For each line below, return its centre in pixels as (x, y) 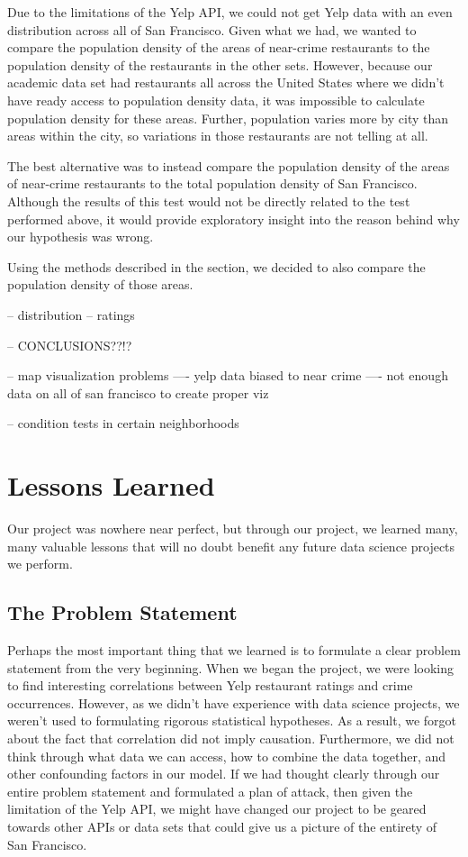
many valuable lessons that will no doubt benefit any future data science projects (231, 546)
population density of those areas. (100, 284)
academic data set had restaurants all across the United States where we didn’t (226, 82)
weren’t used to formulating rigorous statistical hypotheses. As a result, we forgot (232, 720)
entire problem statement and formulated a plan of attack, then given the (210, 791)
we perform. (40, 564)
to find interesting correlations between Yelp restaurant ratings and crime (210, 685)
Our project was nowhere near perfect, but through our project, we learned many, (233, 528)
